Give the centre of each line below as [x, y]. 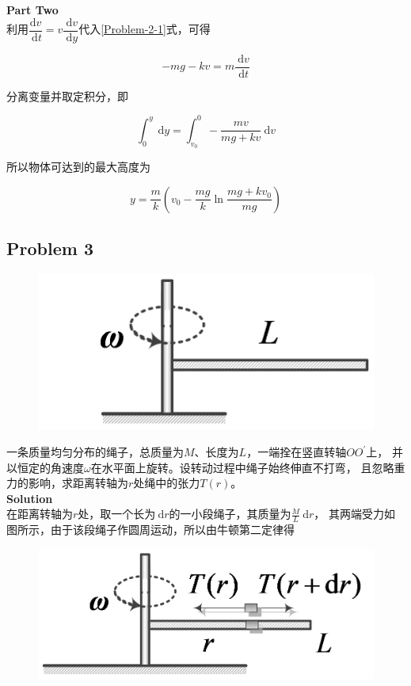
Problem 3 [50, 248]
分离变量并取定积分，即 [67, 95]
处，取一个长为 [117, 514]
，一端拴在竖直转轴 [297, 452]
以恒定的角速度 [45, 467]
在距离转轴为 [40, 514]
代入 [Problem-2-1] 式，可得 [145, 29]
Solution [30, 498]
